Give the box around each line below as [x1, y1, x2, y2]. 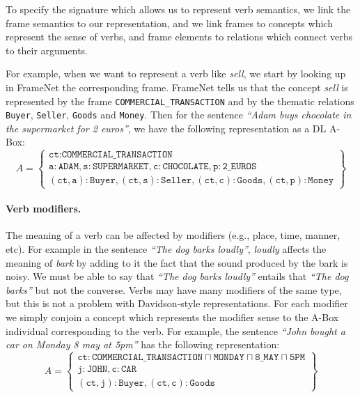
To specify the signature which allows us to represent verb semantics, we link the [6, 2, 351, 16]
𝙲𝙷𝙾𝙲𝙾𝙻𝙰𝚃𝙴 [162, 162, 209, 172]
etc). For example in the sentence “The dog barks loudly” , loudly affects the [6, 242, 327, 256]
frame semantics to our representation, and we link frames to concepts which [6, 15, 333, 30]
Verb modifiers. [6, 201, 81, 216]
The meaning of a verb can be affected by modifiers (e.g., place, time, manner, [6, 228, 341, 242]
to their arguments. [6, 42, 88, 57]
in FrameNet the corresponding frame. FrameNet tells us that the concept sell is [6, 79, 348, 94]
